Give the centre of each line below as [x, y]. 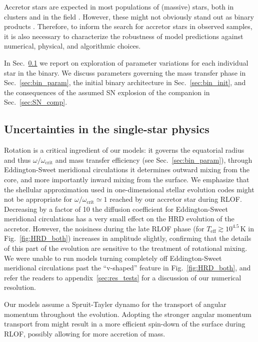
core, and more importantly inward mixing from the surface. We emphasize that [127, 179]
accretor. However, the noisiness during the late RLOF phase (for [104, 228]
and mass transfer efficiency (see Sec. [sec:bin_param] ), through [154, 159]
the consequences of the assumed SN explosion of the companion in [107, 92]
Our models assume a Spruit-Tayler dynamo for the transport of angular [115, 304]
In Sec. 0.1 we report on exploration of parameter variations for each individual [126, 62]
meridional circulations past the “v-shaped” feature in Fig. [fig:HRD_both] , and [127, 268]
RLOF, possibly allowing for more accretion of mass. [85, 333]
